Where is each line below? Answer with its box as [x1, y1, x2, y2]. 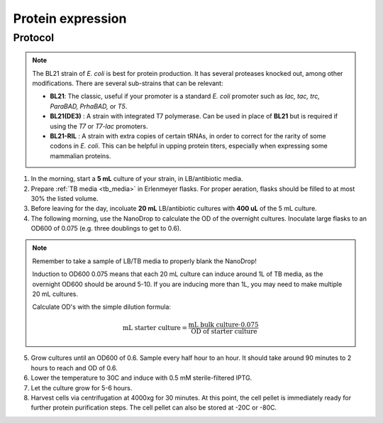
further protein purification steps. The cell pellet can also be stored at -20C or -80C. [30, 403, 277, 412]
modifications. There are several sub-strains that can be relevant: [32, 79, 223, 87]
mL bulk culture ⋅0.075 [188, 320, 259, 329]
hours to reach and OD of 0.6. [30, 363, 118, 372]
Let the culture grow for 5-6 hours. [30, 383, 133, 392]
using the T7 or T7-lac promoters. [50, 121, 148, 131]
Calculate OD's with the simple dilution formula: [32, 302, 172, 312]
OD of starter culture [190, 327, 258, 335]
